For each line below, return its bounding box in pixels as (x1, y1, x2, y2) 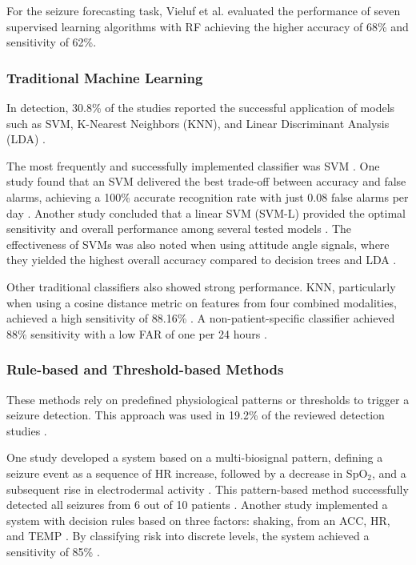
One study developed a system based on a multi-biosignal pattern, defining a (6, 449, 383, 466)
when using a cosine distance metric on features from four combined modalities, (6, 294, 397, 311)
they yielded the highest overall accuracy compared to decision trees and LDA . (6, 251, 397, 268)
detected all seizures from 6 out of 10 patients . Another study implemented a (6, 496, 388, 513)
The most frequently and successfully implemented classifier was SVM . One (6, 157, 380, 174)
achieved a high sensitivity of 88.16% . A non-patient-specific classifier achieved (6, 310, 395, 327)
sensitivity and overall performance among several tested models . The (6, 220, 352, 237)
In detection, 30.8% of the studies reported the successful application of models (6, 99, 395, 115)
